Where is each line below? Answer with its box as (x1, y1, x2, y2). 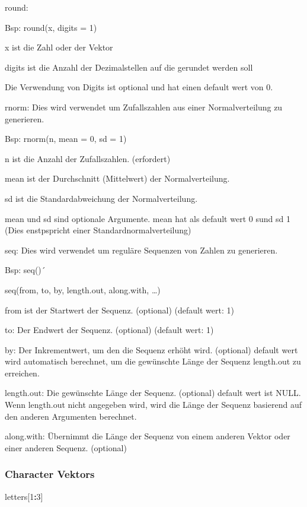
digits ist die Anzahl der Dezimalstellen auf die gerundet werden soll (5, 61, 253, 73)
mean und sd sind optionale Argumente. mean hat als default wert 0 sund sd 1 (5, 212, 290, 224)
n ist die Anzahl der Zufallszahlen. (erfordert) (5, 152, 171, 164)
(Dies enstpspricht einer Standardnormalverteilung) (5, 224, 191, 236)
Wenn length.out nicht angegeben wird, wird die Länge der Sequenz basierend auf (5, 398, 302, 411)
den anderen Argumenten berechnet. (5, 410, 137, 422)
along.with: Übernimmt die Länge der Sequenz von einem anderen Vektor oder (5, 430, 290, 442)
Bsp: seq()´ (5, 264, 46, 276)
